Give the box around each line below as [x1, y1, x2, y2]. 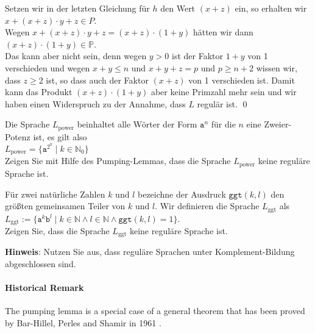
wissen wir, [256, 61, 297, 74]
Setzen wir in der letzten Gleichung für [5, 2, 150, 14]
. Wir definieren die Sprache [155, 199, 260, 212]
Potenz [5, 130, 30, 143]
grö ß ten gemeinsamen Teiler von [5, 199, 126, 212]
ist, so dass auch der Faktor [46, 73, 149, 86]
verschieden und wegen [5, 61, 90, 74]
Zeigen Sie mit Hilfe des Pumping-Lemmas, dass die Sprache [5, 154, 231, 167]
